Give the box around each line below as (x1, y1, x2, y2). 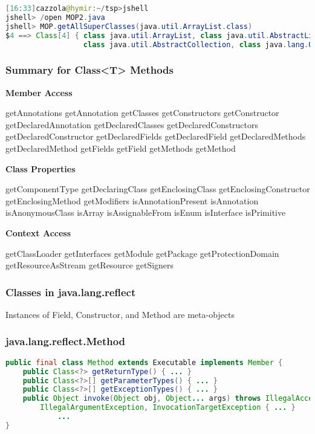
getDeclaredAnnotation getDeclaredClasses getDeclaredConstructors (5, 118, 259, 131)
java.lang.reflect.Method (5, 334, 126, 349)
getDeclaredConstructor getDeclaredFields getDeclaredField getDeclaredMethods (5, 130, 306, 143)
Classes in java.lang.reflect (5, 284, 136, 299)
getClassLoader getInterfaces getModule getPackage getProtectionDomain (5, 247, 279, 259)
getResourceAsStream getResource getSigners (5, 259, 174, 271)
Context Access (5, 226, 71, 239)
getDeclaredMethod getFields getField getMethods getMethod (5, 141, 236, 154)
